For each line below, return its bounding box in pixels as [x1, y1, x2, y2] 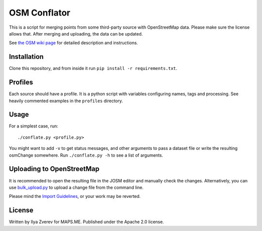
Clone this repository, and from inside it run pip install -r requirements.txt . [9, 66, 178, 71]
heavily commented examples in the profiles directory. [9, 98, 123, 104]
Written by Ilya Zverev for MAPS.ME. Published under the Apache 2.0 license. [9, 219, 164, 225]
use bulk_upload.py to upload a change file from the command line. [9, 184, 144, 190]
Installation [9, 53, 44, 61]
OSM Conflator [9, 7, 70, 18]
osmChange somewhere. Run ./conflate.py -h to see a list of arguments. [9, 152, 164, 158]
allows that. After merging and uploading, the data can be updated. [9, 31, 143, 36]
